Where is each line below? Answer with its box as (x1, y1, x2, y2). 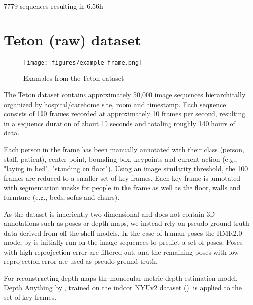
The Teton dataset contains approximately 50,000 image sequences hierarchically (4, 89, 246, 99)
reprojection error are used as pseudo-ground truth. (4, 256, 158, 266)
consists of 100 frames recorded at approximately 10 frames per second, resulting (4, 109, 246, 119)
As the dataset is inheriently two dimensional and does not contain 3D (4, 208, 215, 218)
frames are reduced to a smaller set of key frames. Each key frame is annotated (4, 173, 241, 183)
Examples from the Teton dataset (23, 73, 124, 83)
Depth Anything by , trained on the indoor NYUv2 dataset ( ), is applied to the (4, 282, 242, 292)
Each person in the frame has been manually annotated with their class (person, (4, 144, 244, 154)
